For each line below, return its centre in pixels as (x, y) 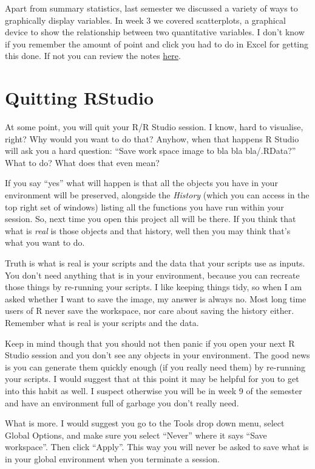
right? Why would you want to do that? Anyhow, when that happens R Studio (152, 138)
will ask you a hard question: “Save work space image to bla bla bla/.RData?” (151, 151)
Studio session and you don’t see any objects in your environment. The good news (157, 355)
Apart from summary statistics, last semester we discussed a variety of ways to (151, 8)
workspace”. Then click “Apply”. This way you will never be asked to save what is (157, 447)
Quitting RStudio (80, 98)
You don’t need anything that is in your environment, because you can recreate (152, 275)
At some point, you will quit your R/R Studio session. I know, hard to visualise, (154, 127)
